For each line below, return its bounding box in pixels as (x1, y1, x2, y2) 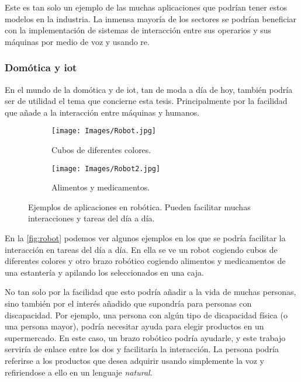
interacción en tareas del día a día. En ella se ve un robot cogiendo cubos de (5, 243, 278, 255)
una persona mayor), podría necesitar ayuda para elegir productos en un (5, 320, 264, 332)
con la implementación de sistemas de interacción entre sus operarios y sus (5, 24, 272, 36)
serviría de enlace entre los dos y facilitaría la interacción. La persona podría (5, 343, 279, 355)
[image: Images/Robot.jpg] (51, 127, 156, 136)
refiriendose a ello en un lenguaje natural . (5, 366, 153, 378)
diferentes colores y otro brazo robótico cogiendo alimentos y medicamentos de (5, 255, 286, 267)
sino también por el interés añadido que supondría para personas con (5, 297, 252, 310)
